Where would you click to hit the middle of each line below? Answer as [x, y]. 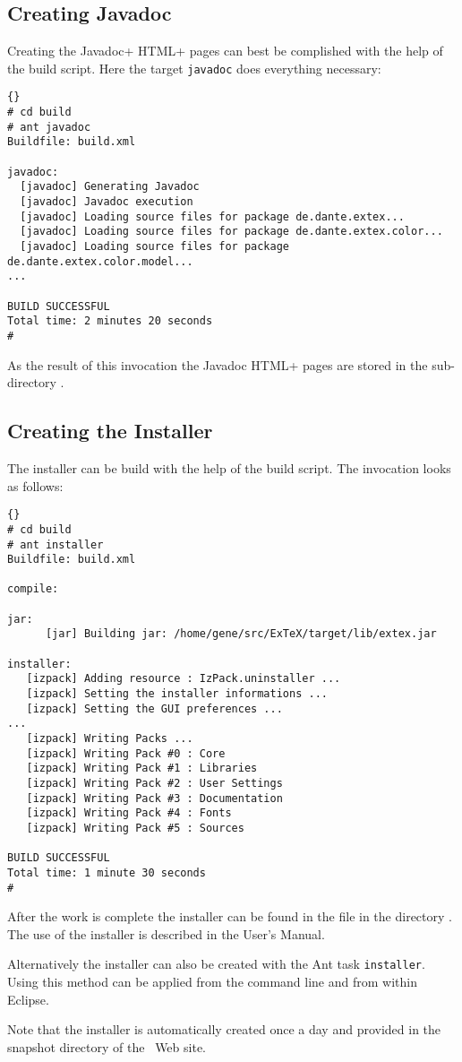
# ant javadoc [49, 127]
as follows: [35, 485]
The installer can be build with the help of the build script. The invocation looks [229, 468]
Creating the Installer [110, 431]
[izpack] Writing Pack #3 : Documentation [154, 798]
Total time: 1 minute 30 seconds [107, 872]
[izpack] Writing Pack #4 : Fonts [129, 813]
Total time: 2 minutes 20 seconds [110, 321]
